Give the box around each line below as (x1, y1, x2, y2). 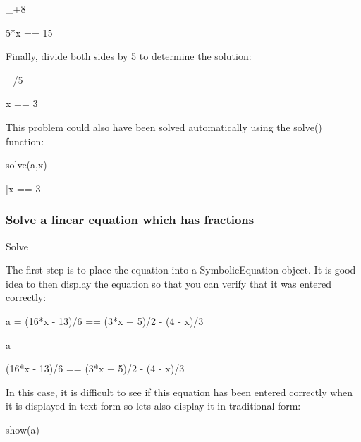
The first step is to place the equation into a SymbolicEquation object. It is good (6, 262, 356, 277)
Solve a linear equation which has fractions (6, 211, 255, 228)
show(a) (6, 422, 39, 436)
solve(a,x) (6, 157, 47, 172)
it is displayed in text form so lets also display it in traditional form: (6, 398, 301, 413)
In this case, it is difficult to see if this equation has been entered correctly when (6, 384, 353, 399)
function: (6, 133, 44, 148)
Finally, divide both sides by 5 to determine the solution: (6, 49, 252, 63)
